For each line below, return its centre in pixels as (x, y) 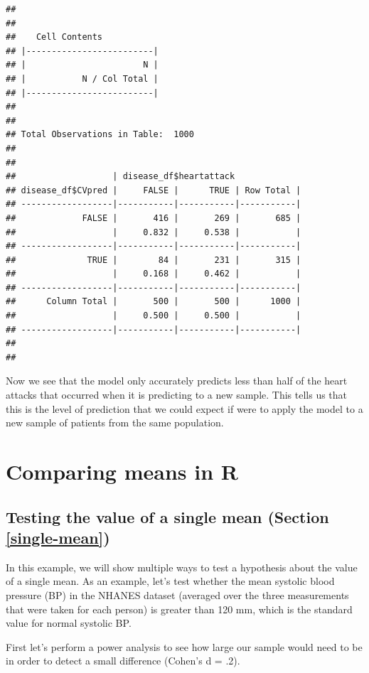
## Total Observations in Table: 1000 (100, 135)
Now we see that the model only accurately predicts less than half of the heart (177, 381)
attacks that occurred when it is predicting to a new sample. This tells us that (177, 395)
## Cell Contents (54, 37)
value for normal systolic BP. (69, 623)
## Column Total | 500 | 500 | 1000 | (154, 302)
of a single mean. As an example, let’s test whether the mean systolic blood (170, 581)
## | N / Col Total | (82, 79)
